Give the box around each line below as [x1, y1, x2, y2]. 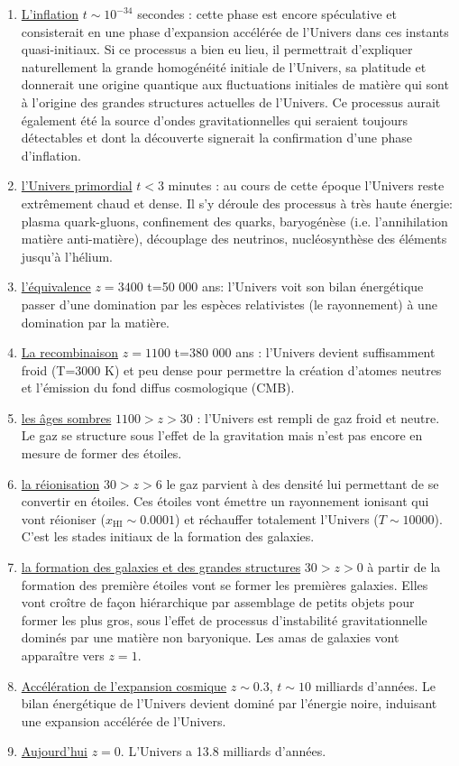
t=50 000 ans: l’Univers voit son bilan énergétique [147, 277, 424, 296]
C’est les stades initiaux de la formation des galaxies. [21, 527, 315, 546]
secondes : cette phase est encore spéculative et [137, 5, 397, 23]
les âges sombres [21, 408, 112, 427]
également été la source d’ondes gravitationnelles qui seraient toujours [21, 110, 409, 129]
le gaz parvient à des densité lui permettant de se [166, 474, 439, 493]
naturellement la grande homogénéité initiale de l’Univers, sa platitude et [21, 57, 427, 76]
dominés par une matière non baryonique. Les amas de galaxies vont [21, 628, 399, 647]
